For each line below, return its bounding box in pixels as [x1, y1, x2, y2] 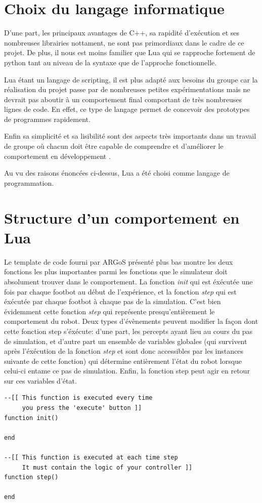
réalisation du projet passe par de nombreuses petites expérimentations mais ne [4, 84, 250, 95]
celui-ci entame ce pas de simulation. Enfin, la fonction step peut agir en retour [4, 365, 250, 376]
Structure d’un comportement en [4, 207, 240, 228]
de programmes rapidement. [4, 113, 91, 124]
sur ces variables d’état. [4, 375, 77, 386]
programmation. [4, 177, 54, 188]
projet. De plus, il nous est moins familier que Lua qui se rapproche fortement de [4, 47, 255, 58]
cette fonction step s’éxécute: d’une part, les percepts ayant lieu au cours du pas [4, 325, 252, 336]
